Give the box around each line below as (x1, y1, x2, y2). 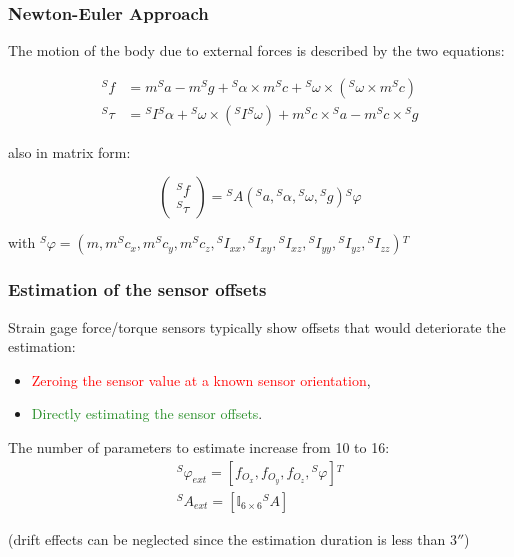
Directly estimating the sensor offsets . (31, 403, 263, 424)
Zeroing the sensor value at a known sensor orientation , (31, 369, 371, 390)
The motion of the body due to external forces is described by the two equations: (8, 40, 505, 61)
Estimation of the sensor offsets (8, 277, 267, 302)
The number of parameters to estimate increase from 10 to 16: (8, 437, 390, 458)
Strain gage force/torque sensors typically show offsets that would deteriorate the (8, 316, 506, 337)
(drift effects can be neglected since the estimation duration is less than (8, 528, 446, 549)
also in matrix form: (8, 141, 131, 162)
